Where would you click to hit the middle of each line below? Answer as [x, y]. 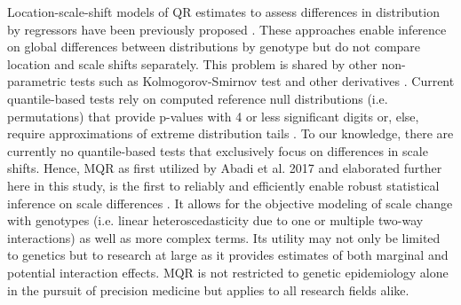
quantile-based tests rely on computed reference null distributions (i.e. [198, 98]
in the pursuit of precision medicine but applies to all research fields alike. [208, 289]
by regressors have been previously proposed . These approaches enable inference [227, 29]
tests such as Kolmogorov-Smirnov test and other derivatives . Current [262, 81]
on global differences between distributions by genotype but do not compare [214, 47]
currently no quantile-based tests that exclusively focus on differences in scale [218, 150]
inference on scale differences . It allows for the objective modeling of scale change [230, 203]
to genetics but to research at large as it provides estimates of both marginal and [228, 255]
